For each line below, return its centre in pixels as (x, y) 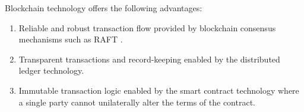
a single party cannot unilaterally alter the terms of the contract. (137, 102)
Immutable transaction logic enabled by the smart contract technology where (159, 90)
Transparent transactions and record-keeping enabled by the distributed (149, 59)
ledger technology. (51, 70)
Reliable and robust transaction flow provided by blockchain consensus (147, 27)
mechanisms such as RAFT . (71, 39)
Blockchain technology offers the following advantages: (104, 8)
